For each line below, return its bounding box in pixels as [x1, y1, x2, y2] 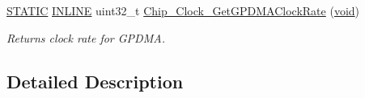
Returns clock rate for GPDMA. [6, 29, 165, 46]
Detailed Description [6, 68, 184, 93]
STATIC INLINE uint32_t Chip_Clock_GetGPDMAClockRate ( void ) [6, 2, 360, 18]
